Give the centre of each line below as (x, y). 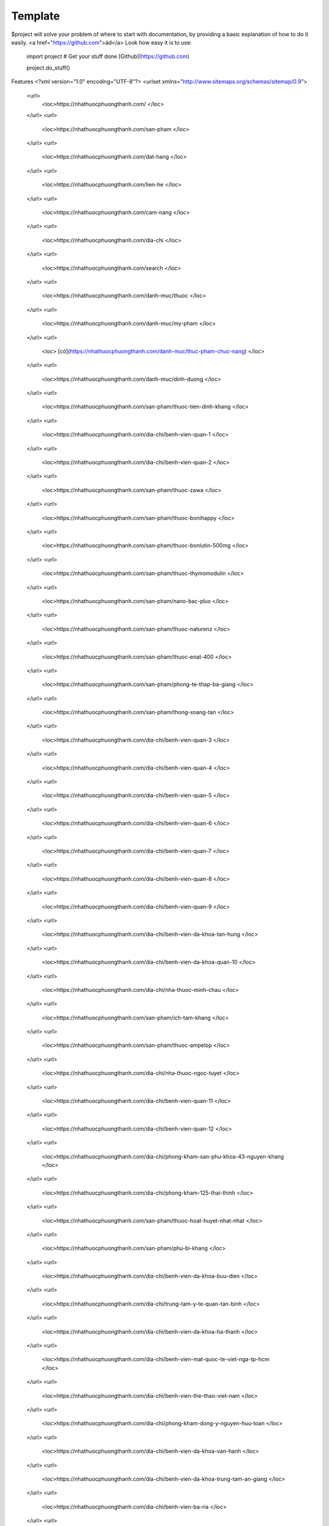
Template (36, 16)
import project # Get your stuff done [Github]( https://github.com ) (108, 56)
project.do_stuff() (48, 68)
